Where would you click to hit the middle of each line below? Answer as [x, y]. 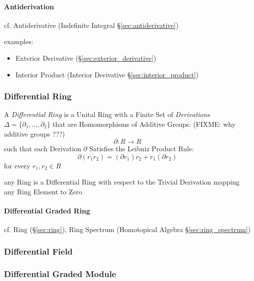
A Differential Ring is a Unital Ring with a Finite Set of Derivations [107, 114]
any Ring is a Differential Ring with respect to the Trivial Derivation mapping [122, 182]
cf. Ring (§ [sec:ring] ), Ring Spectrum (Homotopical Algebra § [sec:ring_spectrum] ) [127, 229]
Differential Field [38, 251]
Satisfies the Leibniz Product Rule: [142, 149]
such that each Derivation [43, 149]
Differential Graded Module [60, 273]
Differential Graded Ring [47, 211]
